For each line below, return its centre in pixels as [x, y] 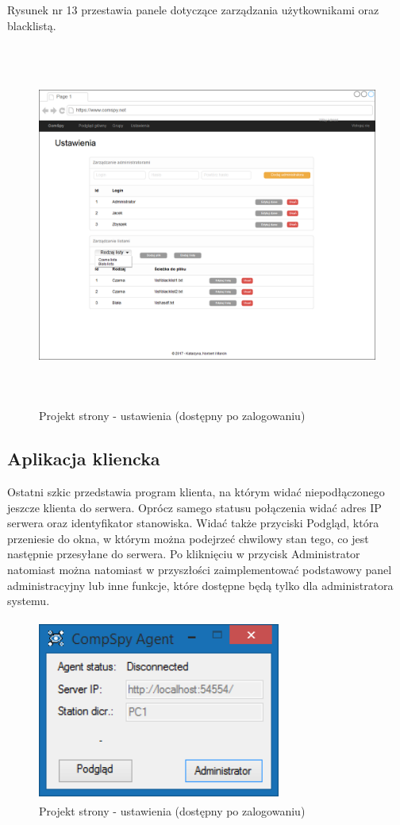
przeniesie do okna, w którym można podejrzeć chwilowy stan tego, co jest [188, 538]
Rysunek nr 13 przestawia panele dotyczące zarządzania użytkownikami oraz [193, 10]
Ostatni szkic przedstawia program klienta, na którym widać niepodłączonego [196, 492]
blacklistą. [32, 25]
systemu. [29, 601]
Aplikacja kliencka [84, 459]
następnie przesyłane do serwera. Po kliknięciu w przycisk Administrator [184, 554]
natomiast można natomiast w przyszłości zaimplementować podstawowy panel [200, 570]
